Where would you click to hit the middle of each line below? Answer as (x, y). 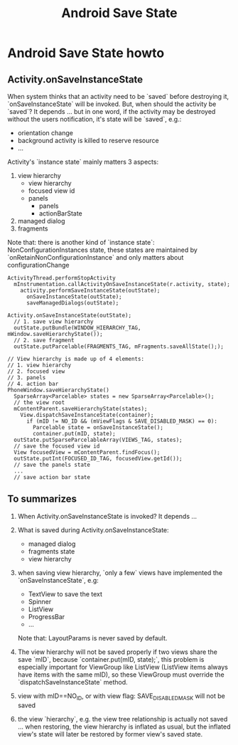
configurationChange (38, 265)
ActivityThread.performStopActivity (61, 278)
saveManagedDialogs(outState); (72, 303)
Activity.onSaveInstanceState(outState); (70, 315)
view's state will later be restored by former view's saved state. (110, 734)
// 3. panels (27, 378)
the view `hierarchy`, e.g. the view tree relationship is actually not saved (123, 719)
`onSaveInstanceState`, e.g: (58, 580)
